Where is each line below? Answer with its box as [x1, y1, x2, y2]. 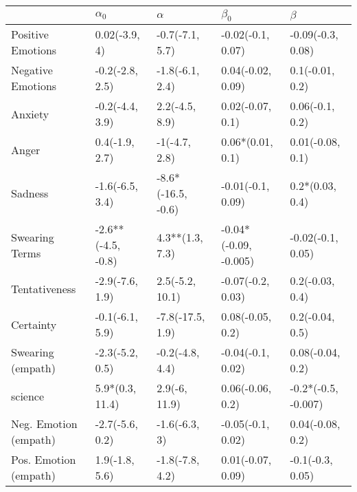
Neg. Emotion [11, 416, 78, 432]
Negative [11, 62, 53, 78]
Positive [11, 26, 49, 43]
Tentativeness [11, 280, 76, 297]
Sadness [11, 185, 49, 202]
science [11, 387, 45, 404]
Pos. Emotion [11, 451, 76, 468]
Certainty [11, 316, 57, 332]
